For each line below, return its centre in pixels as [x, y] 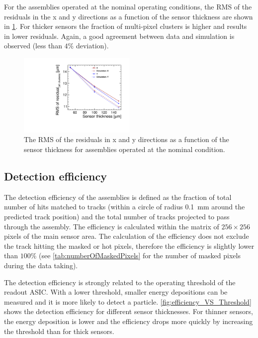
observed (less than [33, 46]
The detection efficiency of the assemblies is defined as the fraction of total [118, 197]
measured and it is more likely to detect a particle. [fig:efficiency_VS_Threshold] [128, 301]
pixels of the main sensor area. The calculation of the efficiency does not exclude [127, 236]
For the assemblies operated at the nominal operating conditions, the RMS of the [128, 6]
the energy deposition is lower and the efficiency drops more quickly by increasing [129, 321]
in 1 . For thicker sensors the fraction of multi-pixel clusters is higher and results [126, 26]
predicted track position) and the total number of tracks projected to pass [117, 216]
